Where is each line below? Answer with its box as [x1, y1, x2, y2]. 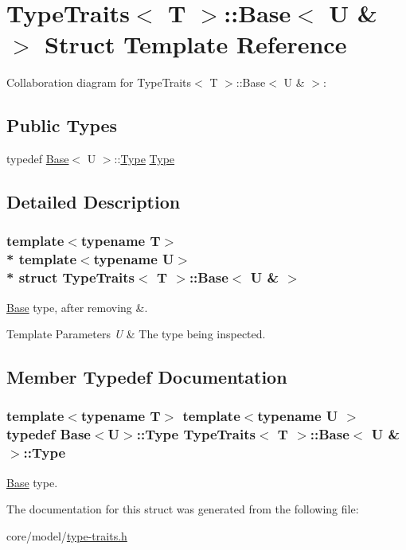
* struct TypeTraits [6, 267, 135, 287]
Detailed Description [6, 189, 181, 214]
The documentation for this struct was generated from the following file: [6, 501, 359, 517]
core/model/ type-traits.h [6, 527, 127, 544]
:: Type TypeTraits [136, 424, 256, 444]
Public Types [6, 113, 118, 138]
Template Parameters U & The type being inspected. [6, 326, 266, 342]
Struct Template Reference [45, 28, 347, 60]
